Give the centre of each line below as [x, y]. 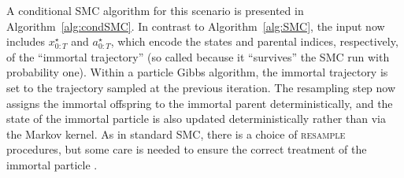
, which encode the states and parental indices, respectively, [254, 41]
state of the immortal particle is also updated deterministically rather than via [196, 119]
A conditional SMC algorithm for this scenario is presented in [155, 10]
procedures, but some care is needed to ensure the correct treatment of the [187, 149]
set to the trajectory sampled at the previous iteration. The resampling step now [201, 87]
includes [26, 41]
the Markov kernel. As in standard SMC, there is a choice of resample [176, 133]
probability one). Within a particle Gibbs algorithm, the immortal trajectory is [197, 72]
